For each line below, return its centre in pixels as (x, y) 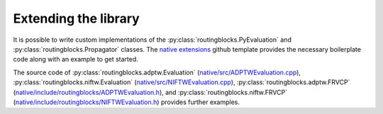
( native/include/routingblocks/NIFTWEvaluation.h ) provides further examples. (127, 102)
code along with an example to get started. (76, 59)
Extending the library (76, 18)
